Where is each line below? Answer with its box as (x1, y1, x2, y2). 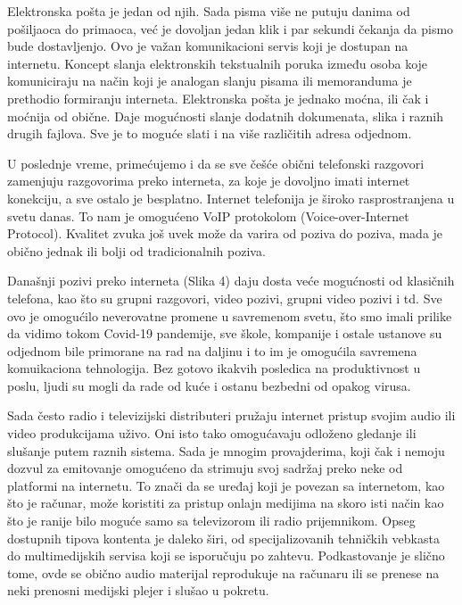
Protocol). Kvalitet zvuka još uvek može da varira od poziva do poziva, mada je (7, 224, 443, 243)
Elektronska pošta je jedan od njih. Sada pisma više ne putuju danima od (7, 2, 410, 20)
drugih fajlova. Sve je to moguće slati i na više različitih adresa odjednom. (7, 124, 412, 143)
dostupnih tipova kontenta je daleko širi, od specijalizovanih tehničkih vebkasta (7, 528, 440, 547)
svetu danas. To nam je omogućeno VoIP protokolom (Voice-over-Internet (7, 206, 409, 225)
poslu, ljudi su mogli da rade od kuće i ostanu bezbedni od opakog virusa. (7, 376, 411, 394)
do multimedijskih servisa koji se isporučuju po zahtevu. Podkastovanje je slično (7, 546, 445, 565)
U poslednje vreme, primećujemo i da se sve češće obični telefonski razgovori (7, 153, 425, 172)
